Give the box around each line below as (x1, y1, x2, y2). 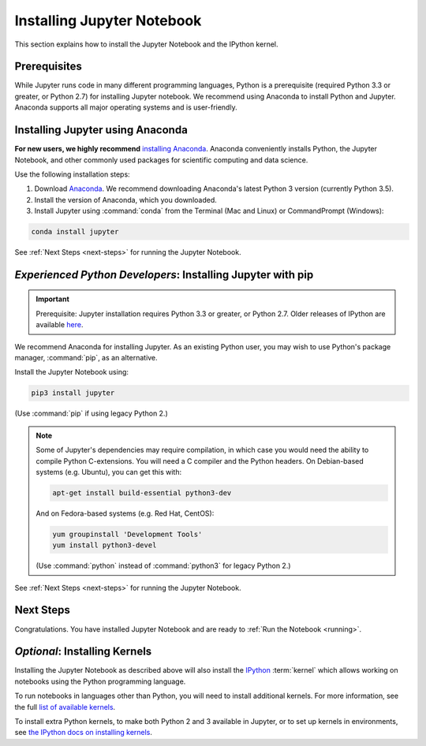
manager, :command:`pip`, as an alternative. (14, 353, 158, 363)
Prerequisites (14, 60, 82, 73)
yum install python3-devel (52, 541, 157, 550)
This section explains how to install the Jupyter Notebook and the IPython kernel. (14, 39, 278, 49)
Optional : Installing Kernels (14, 645, 152, 658)
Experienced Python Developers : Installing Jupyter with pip (14, 268, 314, 282)
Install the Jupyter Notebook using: (14, 367, 129, 377)
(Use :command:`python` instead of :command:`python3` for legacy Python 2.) (35, 561, 291, 571)
